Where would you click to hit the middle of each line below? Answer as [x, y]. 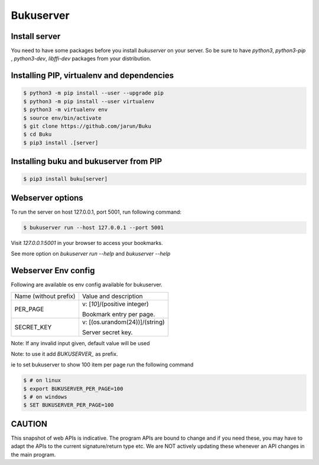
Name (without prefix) [45, 296]
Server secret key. [107, 332]
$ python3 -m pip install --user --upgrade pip [93, 93]
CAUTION [29, 424]
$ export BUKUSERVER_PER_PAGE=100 [73, 389]
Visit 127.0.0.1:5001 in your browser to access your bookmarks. [87, 243]
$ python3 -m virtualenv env [66, 110]
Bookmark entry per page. [118, 314]
